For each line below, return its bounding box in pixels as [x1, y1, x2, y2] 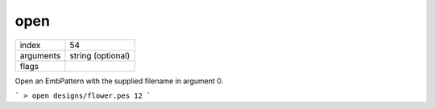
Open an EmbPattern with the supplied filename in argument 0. [14, 76, 224, 86]
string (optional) [69, 50, 130, 61]
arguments [19, 50, 61, 61]
